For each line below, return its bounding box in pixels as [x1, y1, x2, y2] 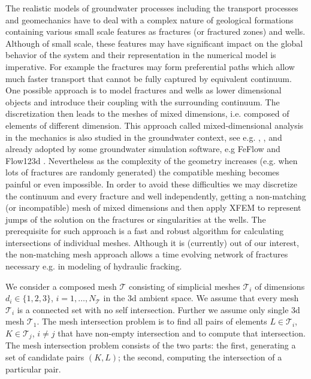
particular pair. [5, 362, 61, 375]
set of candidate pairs [5, 351, 84, 363]
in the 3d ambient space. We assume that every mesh [103, 292, 299, 304]
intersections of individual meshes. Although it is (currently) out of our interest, [5, 236, 299, 248]
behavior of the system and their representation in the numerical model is [5, 48, 276, 61]
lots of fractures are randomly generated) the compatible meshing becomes [5, 166, 280, 178]
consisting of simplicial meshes [128, 280, 240, 292]
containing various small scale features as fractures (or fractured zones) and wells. [5, 25, 306, 38]
